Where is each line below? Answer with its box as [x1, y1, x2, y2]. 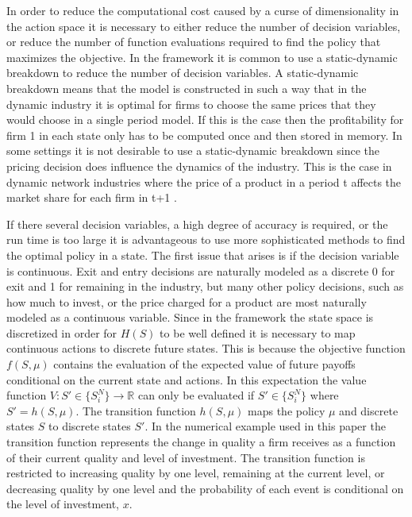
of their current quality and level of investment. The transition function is [6, 449, 365, 465]
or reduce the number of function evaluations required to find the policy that [6, 33, 381, 50]
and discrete [339, 402, 399, 419]
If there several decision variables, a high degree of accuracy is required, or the [6, 215, 388, 232]
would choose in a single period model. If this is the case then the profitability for [6, 111, 404, 128]
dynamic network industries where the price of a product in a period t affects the [6, 173, 402, 190]
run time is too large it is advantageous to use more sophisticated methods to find [6, 231, 406, 248]
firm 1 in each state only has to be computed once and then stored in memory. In [6, 126, 402, 143]
